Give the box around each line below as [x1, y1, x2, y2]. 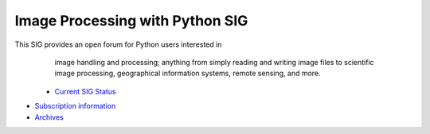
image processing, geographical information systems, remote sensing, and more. [54, 68, 322, 78]
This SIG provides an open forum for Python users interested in [14, 40, 222, 49]
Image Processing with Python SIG [14, 12, 248, 29]
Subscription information [34, 101, 116, 111]
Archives [34, 112, 64, 122]
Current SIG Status [54, 86, 116, 96]
